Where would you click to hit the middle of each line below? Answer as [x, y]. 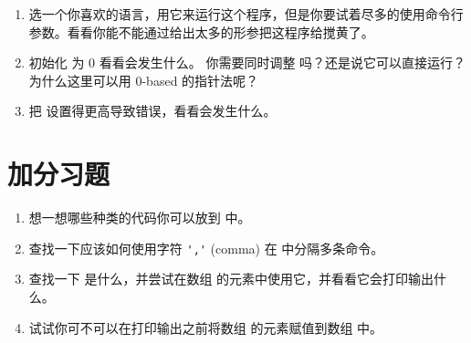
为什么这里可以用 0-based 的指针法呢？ [144, 80]
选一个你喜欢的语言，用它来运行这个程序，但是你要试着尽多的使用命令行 [246, 14]
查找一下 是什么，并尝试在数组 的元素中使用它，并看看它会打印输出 [231, 279]
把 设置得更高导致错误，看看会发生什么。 [152, 111]
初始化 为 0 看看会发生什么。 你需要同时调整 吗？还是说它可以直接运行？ [247, 62]
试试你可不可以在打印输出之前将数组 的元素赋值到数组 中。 [206, 327]
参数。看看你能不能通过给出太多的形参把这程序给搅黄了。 [201, 31]
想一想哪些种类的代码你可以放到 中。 [140, 218]
